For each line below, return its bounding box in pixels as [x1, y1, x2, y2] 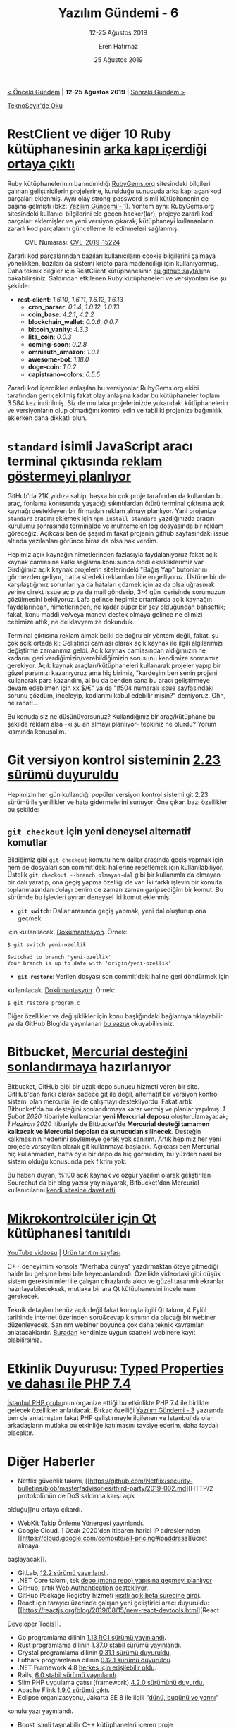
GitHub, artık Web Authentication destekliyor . [17, 1584, 149, 1592]
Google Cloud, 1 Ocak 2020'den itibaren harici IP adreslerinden [17, 1526, 201, 1535]
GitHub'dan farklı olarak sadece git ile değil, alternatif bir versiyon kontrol [7, 1090, 220, 1098]
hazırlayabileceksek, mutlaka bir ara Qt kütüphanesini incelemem [7, 1285, 196, 1293]
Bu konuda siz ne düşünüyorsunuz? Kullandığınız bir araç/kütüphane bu [7, 712, 216, 720]
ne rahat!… [7, 698, 39, 707]
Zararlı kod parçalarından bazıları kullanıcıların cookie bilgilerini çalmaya [7, 252, 216, 260]
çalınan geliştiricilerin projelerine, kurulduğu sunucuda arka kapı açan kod [7, 187, 222, 195]
